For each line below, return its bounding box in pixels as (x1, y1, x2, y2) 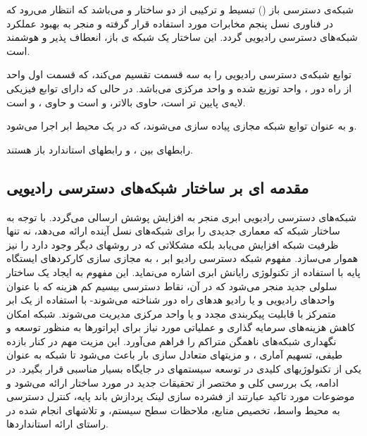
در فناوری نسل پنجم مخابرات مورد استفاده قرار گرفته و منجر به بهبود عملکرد (6, 15, 334, 30)
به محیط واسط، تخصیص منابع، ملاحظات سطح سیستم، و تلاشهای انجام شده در (6, 402, 340, 417)
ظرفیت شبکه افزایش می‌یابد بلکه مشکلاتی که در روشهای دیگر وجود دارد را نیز (6, 237, 339, 251)
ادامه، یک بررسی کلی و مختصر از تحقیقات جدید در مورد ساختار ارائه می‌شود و (6, 375, 339, 390)
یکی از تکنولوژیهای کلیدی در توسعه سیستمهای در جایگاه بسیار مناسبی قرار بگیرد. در (6, 361, 362, 376)
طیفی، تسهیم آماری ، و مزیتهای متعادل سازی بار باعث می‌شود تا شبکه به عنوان (6, 347, 343, 362)
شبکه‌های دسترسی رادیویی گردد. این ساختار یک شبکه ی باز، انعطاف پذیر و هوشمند (6, 30, 358, 44)
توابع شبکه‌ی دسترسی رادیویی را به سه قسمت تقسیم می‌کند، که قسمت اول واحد (6, 67, 352, 82)
